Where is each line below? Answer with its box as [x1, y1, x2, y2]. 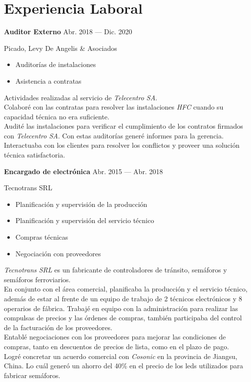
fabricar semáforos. [4, 370, 61, 380]
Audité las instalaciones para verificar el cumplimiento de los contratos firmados [4, 121, 243, 131]
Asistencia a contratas [15, 75, 82, 86]
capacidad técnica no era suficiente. [4, 111, 109, 121]
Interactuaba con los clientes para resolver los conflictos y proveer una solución [4, 140, 240, 150]
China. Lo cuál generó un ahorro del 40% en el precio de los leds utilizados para [4, 360, 243, 371]
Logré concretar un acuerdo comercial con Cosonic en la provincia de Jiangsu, [4, 351, 237, 361]
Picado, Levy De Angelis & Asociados [4, 43, 117, 53]
